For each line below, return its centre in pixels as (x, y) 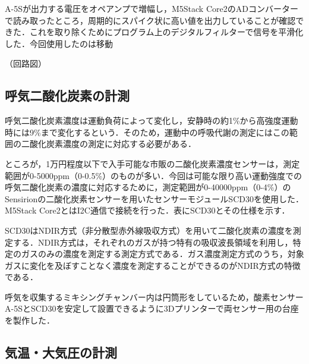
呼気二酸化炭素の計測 (67, 95)
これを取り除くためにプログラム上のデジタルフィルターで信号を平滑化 (166, 32)
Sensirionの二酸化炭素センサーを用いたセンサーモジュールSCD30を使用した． (154, 198)
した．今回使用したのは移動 (59, 43)
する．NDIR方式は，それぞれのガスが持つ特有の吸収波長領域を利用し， (153, 242)
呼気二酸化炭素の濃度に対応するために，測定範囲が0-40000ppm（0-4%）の (148, 187)
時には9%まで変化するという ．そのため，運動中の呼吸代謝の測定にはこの (147, 132)
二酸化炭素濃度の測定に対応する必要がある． (108, 144)
